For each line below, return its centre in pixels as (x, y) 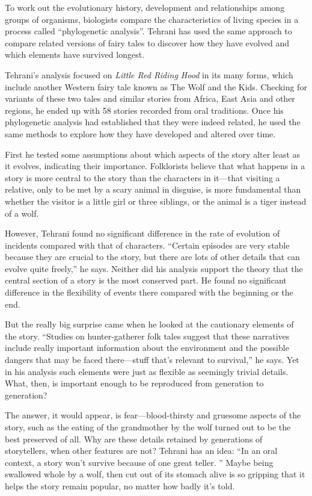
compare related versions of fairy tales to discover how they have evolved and (147, 42)
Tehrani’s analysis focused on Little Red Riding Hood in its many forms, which (149, 74)
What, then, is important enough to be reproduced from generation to (134, 383)
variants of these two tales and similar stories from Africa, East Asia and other (150, 98)
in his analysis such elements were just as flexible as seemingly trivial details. (147, 371)
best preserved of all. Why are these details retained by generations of (134, 439)
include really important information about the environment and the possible (147, 348)
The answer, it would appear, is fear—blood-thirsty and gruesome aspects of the (153, 415)
